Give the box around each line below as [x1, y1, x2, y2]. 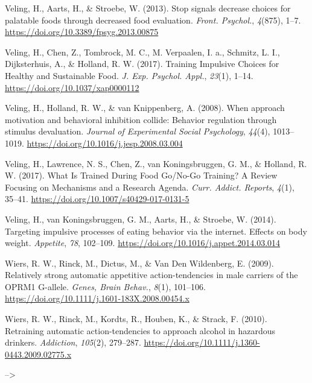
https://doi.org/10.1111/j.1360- [144, 336, 260, 349]
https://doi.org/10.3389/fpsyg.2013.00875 [5, 25, 159, 38]
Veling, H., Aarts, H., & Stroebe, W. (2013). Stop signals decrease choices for [5, 2, 291, 14]
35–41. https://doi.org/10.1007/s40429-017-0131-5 [5, 192, 189, 205]
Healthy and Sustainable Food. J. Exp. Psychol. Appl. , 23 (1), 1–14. [5, 69, 253, 81]
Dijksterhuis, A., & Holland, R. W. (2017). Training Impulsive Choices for [5, 57, 279, 70]
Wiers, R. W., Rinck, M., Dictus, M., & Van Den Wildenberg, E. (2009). [5, 256, 274, 269]
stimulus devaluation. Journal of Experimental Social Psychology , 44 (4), [5, 125, 270, 138]
